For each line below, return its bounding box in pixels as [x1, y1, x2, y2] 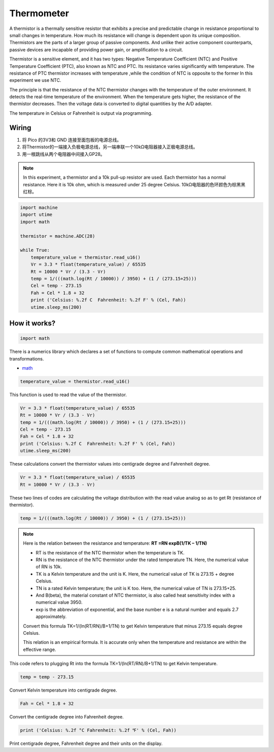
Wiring [9, 123, 31, 132]
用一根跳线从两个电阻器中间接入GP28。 [22, 151, 105, 157]
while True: [20, 247, 50, 253]
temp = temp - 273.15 [20, 674, 74, 680]
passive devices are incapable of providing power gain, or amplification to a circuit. [9, 46, 184, 53]
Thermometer [9, 8, 70, 19]
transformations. [9, 355, 44, 362]
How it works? [9, 319, 56, 328]
